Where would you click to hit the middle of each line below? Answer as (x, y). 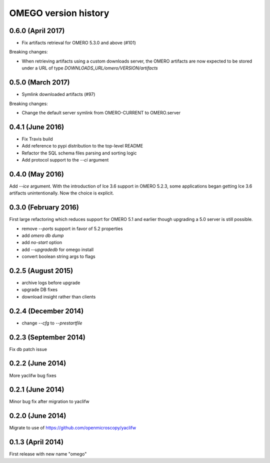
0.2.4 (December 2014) (46, 311)
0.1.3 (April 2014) (36, 442)
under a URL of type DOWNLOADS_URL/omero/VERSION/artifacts (90, 68)
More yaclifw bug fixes (33, 375)
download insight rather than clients (59, 296)
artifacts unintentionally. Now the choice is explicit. (62, 193)
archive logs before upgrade (51, 283)
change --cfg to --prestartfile (52, 323)
